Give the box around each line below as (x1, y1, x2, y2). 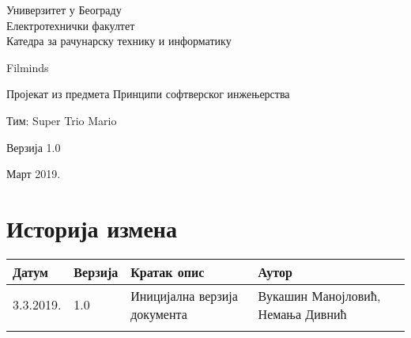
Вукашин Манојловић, (258, 286, 381, 305)
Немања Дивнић (258, 304, 347, 323)
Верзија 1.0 (6, 139, 61, 155)
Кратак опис (130, 262, 205, 281)
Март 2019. (6, 165, 61, 182)
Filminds (6, 59, 49, 75)
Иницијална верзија (130, 286, 238, 305)
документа (130, 304, 187, 323)
